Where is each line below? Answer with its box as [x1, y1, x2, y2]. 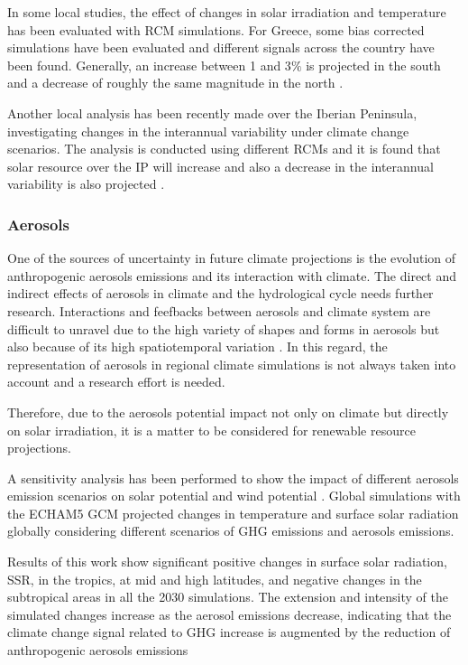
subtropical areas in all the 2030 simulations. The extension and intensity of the [7, 587, 448, 606]
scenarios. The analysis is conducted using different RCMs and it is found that [7, 139, 441, 158]
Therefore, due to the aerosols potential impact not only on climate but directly [7, 402, 449, 421]
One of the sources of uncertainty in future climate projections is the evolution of [7, 248, 456, 267]
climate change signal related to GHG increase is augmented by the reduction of [7, 623, 451, 642]
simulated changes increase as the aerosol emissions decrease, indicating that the [7, 604, 452, 623]
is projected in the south [306, 55, 441, 74]
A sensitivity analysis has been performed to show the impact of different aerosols [7, 468, 459, 487]
